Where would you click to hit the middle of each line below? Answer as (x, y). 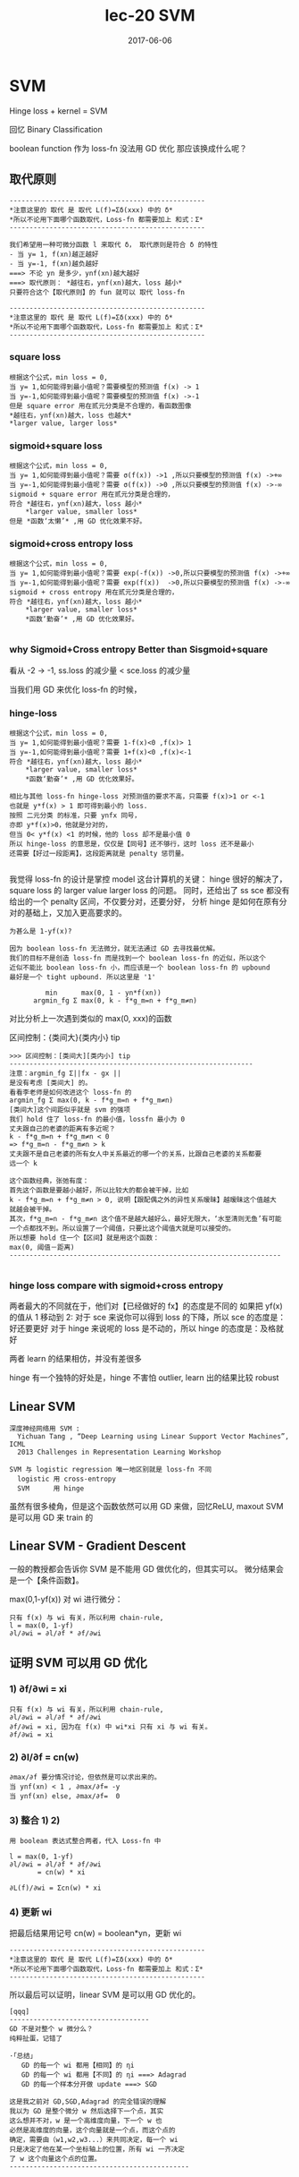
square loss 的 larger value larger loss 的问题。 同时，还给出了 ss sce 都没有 (149, 890)
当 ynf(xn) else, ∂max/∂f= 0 (65, 1796)
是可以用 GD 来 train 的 (51, 1517)
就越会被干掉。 (33, 1209)
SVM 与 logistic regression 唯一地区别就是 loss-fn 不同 (111, 1470)
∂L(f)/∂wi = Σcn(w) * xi (55, 1888)
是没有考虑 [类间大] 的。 (50, 1083)
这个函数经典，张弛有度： (49, 1181)
